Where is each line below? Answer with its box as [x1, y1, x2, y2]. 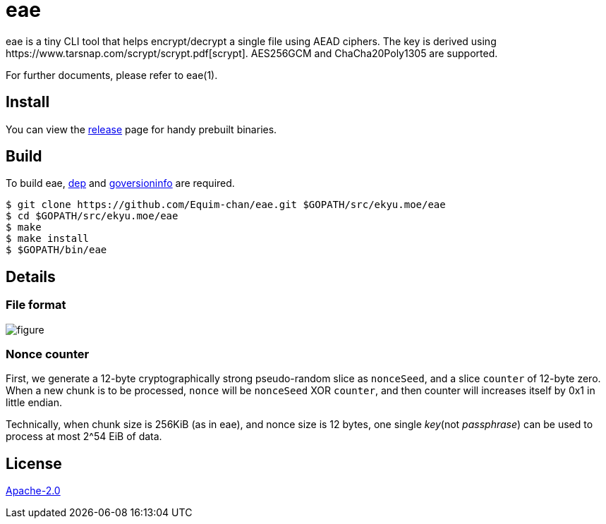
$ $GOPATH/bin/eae [6, 244, 107, 256]
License [6, 454, 62, 473]
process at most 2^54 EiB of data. [6, 430, 162, 443]
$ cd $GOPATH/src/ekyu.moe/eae [6, 210, 178, 222]
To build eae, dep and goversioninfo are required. [6, 177, 235, 190]
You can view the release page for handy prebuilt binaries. [6, 123, 277, 135]
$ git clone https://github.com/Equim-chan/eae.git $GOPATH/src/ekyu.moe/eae [6, 199, 446, 211]
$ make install [6, 233, 90, 245]
